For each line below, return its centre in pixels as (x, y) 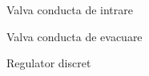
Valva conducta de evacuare (74, 36)
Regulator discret (49, 63)
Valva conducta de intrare (70, 9)
